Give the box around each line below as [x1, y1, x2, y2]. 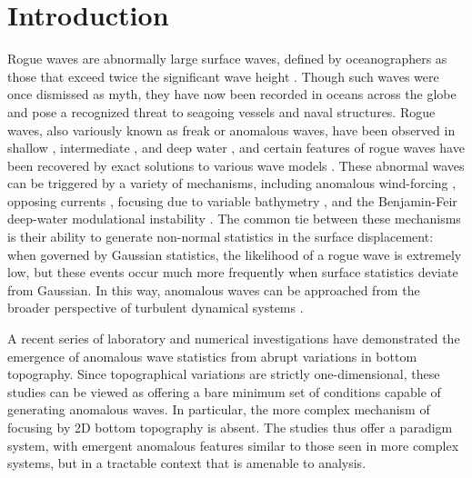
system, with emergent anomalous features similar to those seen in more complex [7, 435, 459, 454]
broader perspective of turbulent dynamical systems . [7, 298, 304, 317]
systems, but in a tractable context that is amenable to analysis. [7, 453, 367, 473]
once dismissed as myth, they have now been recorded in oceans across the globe [7, 85, 457, 104]
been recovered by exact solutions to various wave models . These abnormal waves [7, 155, 465, 174]
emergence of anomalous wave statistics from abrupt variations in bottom [7, 346, 417, 365]
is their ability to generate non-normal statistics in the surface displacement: [7, 227, 434, 246]
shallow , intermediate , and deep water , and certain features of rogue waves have [7, 138, 465, 157]
